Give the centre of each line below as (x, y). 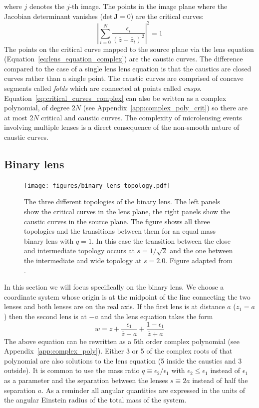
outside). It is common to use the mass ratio (72, 370)
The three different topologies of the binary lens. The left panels (122, 202)
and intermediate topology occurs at (79, 250)
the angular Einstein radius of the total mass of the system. (95, 400)
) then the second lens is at (45, 316)
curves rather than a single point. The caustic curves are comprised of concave (124, 78)
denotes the (47, 6)
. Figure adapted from (199, 260)
